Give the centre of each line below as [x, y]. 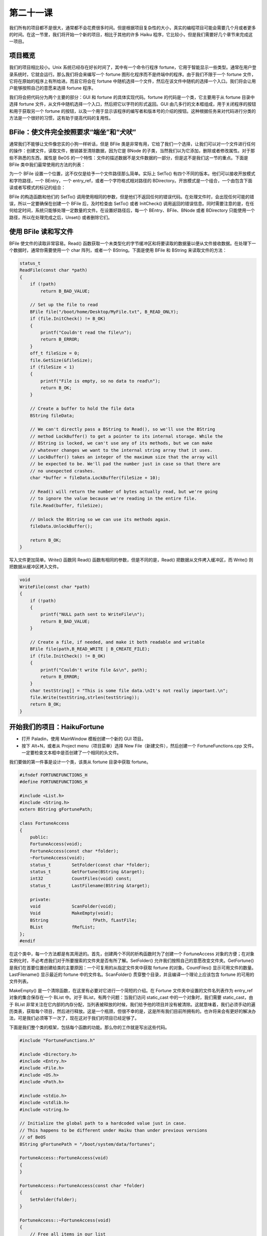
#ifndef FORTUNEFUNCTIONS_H [53, 775]
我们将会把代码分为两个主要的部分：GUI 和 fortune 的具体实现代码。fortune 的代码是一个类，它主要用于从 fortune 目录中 [132, 97]
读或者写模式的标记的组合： [37, 187]
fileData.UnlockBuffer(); [61, 526]
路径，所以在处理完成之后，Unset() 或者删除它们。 [61, 217]
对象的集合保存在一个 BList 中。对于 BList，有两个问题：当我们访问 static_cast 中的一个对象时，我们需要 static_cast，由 [131, 997]
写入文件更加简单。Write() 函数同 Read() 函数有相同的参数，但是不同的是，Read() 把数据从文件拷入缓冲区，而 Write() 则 [131, 560]
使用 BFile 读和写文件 [41, 232]
